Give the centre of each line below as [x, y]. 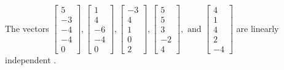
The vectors [27, 28]
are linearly [258, 28]
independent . [31, 60]
